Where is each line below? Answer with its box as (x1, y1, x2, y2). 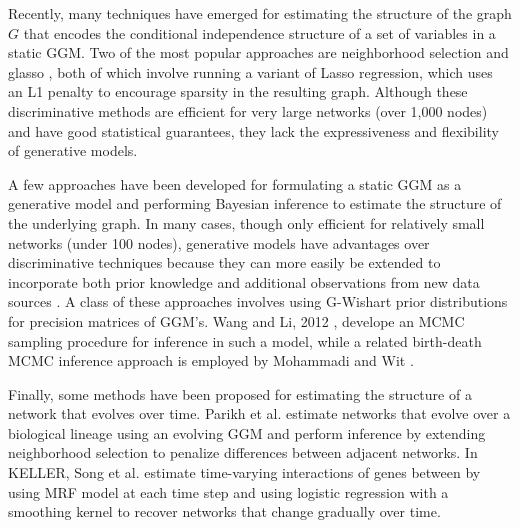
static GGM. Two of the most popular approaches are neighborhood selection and (8, 42, 509, 63)
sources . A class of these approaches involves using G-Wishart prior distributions (8, 291, 508, 312)
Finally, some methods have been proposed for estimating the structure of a (8, 383, 472, 404)
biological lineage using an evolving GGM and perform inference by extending (8, 422, 486, 443)
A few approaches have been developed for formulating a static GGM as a (8, 173, 462, 194)
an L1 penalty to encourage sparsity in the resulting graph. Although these (8, 81, 468, 102)
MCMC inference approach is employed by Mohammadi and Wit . (8, 350, 414, 371)
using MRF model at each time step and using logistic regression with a (8, 481, 449, 502)
